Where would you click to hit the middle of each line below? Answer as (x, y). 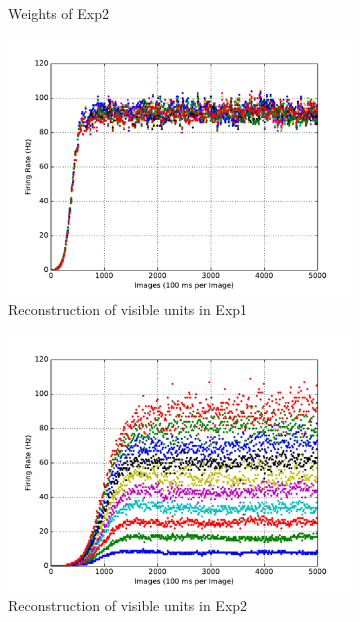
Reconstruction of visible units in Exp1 (128, 309)
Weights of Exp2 (59, 13)
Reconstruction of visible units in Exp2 (128, 605)
